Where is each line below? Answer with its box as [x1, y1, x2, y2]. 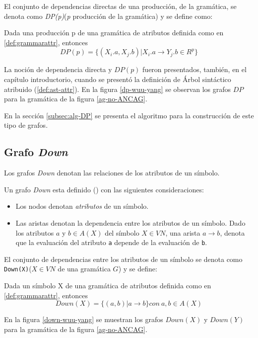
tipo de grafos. [4, 120, 48, 130]
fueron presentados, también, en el [142, 64, 247, 75]
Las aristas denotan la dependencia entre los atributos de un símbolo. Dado [15, 217, 246, 228]
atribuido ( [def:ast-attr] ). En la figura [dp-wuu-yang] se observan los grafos [4, 84, 231, 94]
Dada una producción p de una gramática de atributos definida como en [4, 27, 224, 38]
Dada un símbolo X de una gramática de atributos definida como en [4, 280, 211, 291]
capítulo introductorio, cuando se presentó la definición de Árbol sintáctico [4, 74, 231, 84]
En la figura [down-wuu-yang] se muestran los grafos [4, 314, 163, 325]
